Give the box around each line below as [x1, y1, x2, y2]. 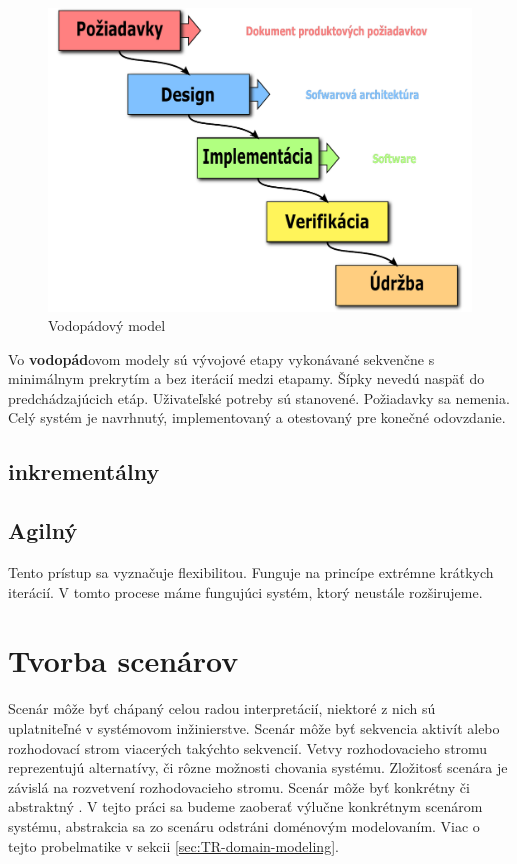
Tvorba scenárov [8, 640, 239, 681]
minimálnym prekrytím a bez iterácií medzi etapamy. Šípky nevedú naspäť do [8, 368, 485, 389]
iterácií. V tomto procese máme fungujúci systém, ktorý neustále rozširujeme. [8, 581, 483, 602]
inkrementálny [8, 456, 160, 487]
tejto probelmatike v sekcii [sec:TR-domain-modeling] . [8, 835, 339, 856]
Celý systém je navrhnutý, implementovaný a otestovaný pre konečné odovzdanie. [8, 407, 506, 428]
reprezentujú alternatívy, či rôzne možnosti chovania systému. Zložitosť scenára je [8, 757, 508, 778]
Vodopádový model [48, 315, 166, 336]
